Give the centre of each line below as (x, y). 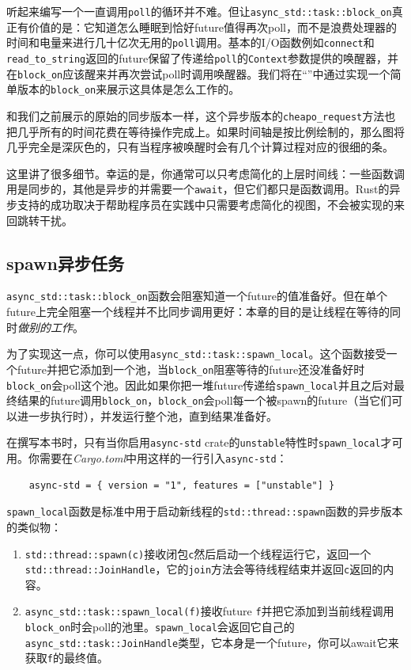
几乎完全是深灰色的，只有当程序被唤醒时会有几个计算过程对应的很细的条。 (200, 147)
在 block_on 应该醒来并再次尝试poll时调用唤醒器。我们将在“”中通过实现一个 (198, 73)
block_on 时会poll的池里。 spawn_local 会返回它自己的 (160, 627)
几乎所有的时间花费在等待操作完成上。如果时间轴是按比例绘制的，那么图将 (211, 131)
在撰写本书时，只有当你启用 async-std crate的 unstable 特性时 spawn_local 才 (199, 442)
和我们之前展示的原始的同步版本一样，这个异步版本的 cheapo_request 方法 (196, 115)
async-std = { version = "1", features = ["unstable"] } (182, 485)
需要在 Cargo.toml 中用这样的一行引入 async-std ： (163, 458)
